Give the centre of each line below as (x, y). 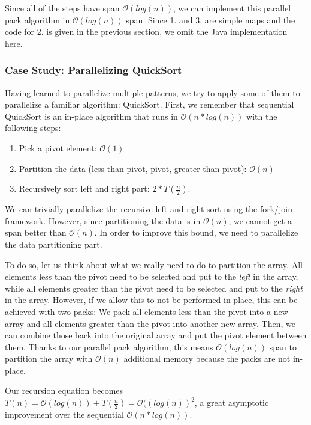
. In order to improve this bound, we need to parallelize (196, 232)
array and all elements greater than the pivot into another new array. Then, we (150, 323)
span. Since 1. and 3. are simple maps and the (211, 20)
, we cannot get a (260, 220)
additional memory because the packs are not (207, 359)
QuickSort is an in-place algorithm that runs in (91, 116)
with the (262, 116)
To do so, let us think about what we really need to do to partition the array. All (154, 264)
